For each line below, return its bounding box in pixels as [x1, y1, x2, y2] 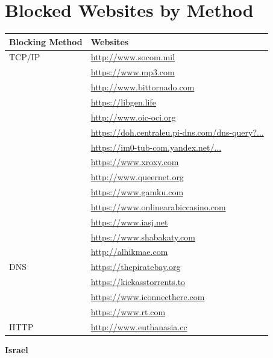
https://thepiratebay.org [90, 260, 181, 273]
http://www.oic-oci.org [90, 110, 176, 123]
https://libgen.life [90, 96, 156, 108]
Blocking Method [9, 35, 83, 48]
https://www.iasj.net [90, 215, 168, 228]
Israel [5, 343, 28, 356]
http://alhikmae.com [90, 245, 168, 258]
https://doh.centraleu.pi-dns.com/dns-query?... [90, 125, 264, 138]
